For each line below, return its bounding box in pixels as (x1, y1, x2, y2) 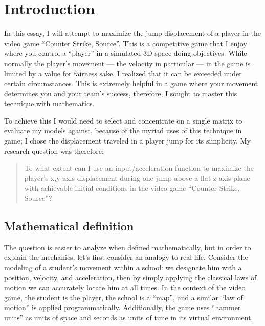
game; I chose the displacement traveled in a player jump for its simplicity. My (4, 135, 251, 146)
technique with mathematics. (4, 98, 95, 109)
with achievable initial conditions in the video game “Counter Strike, (24, 182, 240, 193)
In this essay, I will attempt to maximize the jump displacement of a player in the (4, 28, 261, 38)
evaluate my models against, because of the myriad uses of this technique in (4, 125, 242, 136)
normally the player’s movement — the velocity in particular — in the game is (4, 57, 251, 68)
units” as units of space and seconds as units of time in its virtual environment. (4, 312, 253, 322)
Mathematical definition (4, 218, 134, 234)
